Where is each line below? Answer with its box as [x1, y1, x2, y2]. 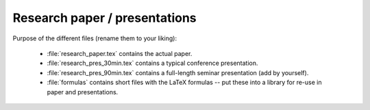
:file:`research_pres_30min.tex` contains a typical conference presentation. [47, 59, 258, 68]
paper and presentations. [47, 87, 119, 96]
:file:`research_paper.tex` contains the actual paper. [47, 49, 193, 57]
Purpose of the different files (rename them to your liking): [12, 34, 177, 42]
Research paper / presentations [12, 10, 197, 25]
